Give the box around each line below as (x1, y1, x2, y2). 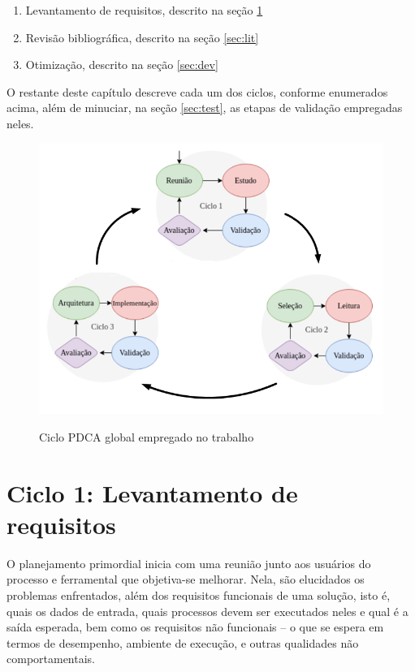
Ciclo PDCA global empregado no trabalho (39, 428, 254, 445)
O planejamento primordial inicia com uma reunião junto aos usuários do (6, 554, 371, 571)
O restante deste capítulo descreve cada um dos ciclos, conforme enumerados (6, 83, 388, 100)
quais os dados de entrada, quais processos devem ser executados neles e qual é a (6, 602, 409, 619)
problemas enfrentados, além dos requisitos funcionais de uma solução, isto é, (6, 586, 391, 603)
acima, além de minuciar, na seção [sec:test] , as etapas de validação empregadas (6, 99, 403, 116)
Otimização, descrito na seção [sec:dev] (25, 56, 218, 73)
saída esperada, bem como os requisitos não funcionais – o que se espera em (6, 618, 384, 635)
